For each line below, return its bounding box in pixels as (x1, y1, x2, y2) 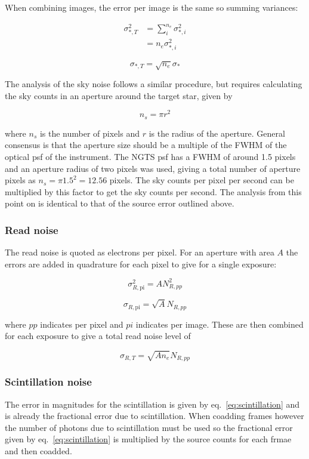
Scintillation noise (5, 374, 92, 389)
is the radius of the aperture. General (149, 127, 285, 139)
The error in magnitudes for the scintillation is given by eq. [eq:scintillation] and (5, 398, 300, 410)
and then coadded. (5, 445, 72, 457)
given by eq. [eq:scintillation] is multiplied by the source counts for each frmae (5, 433, 292, 445)
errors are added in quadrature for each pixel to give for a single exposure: (5, 257, 277, 270)
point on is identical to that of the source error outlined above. (5, 197, 234, 210)
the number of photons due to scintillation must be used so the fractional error (5, 421, 293, 433)
